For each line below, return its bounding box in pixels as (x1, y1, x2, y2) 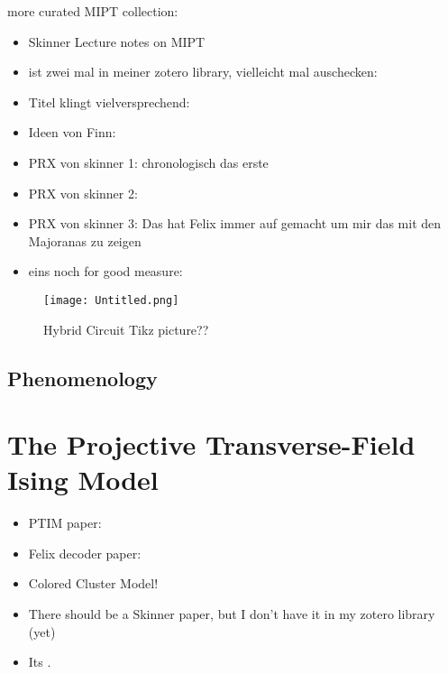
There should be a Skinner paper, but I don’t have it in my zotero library (28, 605, 435, 623)
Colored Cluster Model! (28, 574, 159, 593)
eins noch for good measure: (28, 262, 183, 281)
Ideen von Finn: (28, 123, 116, 142)
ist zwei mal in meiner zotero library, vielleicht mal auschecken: (28, 62, 378, 81)
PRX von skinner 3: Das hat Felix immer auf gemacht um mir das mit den (28, 214, 442, 233)
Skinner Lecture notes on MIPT (28, 32, 206, 51)
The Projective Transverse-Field (7, 426, 416, 463)
